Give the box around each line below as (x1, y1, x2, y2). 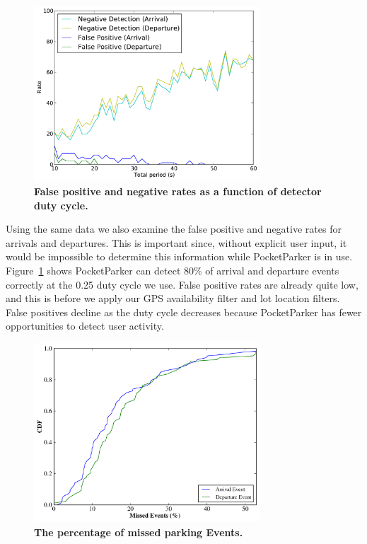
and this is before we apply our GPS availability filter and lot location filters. (6, 291, 340, 306)
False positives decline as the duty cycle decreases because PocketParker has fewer (6, 304, 362, 319)
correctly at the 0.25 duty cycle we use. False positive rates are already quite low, (6, 277, 359, 291)
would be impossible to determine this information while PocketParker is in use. (6, 249, 353, 264)
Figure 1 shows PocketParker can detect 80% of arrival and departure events (6, 262, 339, 277)
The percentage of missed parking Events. (34, 524, 243, 539)
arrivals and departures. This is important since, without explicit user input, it (6, 235, 347, 250)
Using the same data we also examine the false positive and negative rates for (6, 221, 342, 236)
